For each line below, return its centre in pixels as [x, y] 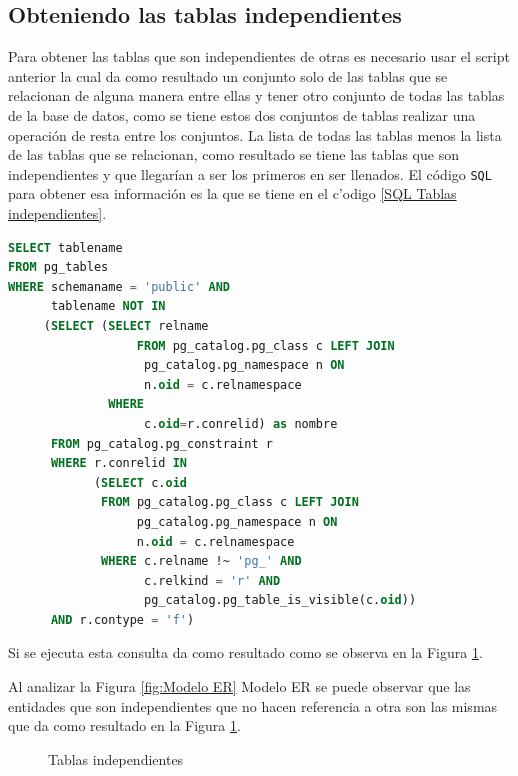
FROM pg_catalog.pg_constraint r [161, 443]
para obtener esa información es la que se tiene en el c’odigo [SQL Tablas [232, 193]
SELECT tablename [65, 247]
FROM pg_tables [58, 267]
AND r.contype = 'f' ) [122, 619]
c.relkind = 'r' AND [212, 580]
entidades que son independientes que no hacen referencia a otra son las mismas [253, 705]
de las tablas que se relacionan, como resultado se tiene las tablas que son [233, 154]
